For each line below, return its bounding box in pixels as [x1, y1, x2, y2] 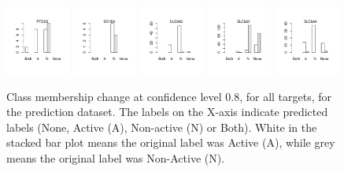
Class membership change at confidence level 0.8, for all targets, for [6, 88, 332, 104]
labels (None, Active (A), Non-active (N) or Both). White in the [6, 118, 317, 135]
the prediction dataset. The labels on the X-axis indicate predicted [6, 103, 328, 120]
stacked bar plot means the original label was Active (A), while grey [6, 134, 335, 151]
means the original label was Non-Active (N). [6, 149, 225, 166]
